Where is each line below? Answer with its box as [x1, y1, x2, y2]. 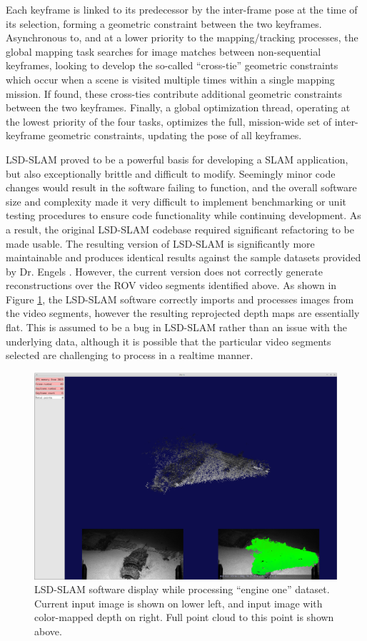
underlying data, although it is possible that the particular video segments [6, 333, 331, 348]
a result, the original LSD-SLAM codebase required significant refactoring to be [6, 221, 354, 236]
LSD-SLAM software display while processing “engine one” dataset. [34, 582, 330, 597]
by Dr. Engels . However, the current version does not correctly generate [6, 263, 323, 278]
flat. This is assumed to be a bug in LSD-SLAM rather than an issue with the [6, 320, 347, 335]
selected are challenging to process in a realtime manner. [6, 348, 253, 363]
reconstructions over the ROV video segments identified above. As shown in [6, 278, 337, 293]
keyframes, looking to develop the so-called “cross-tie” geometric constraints [6, 58, 338, 73]
